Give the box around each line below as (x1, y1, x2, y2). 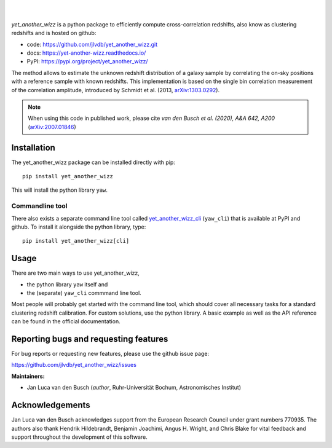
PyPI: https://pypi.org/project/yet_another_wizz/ (26, 58, 148, 65)
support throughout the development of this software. (11, 433, 148, 441)
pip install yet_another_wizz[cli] (22, 237, 130, 245)
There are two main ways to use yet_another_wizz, (11, 269, 140, 277)
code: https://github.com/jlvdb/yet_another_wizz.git (26, 41, 158, 48)
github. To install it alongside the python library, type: (11, 223, 146, 230)
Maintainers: (11, 372, 45, 380)
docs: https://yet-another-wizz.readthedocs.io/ (26, 49, 146, 57)
